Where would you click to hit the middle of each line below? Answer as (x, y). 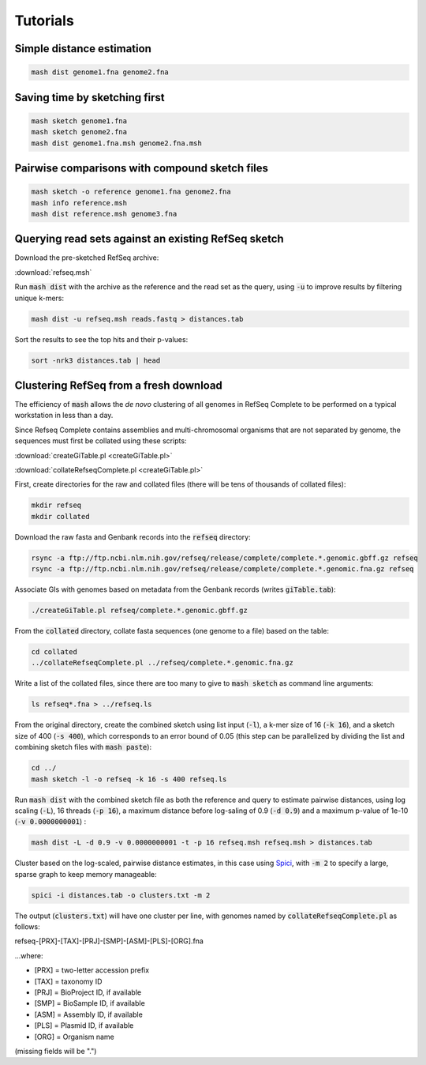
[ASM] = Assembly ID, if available (89, 1014)
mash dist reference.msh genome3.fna (104, 214)
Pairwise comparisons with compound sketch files (141, 168)
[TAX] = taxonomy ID (68, 981)
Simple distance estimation (83, 49)
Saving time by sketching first (90, 98)
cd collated (54, 652)
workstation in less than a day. (64, 416)
